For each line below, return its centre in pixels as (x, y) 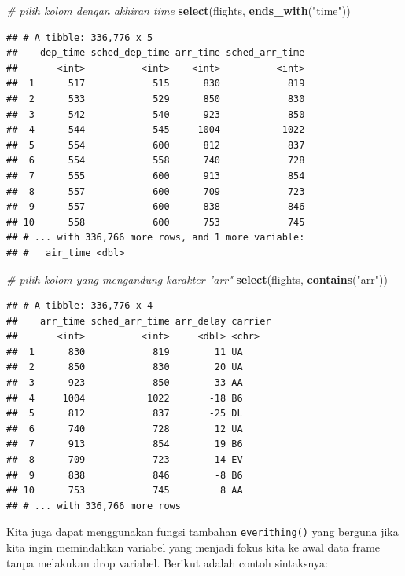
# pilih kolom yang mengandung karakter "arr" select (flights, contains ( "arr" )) (197, 279)
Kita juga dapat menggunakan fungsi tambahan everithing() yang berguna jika (202, 532)
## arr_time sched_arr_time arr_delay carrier (139, 321)
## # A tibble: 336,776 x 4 (80, 306)
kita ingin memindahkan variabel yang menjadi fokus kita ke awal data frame (193, 547)
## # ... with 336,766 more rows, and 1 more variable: (156, 238)
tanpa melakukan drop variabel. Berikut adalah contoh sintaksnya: (167, 562)
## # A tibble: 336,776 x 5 (80, 37)
